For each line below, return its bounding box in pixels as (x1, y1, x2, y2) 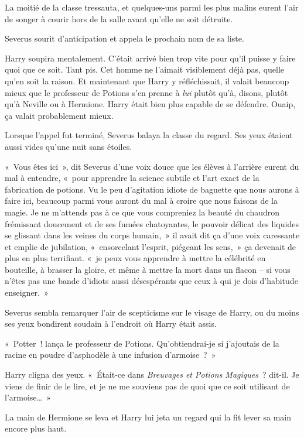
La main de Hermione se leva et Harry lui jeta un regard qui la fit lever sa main (5, 410, 291, 423)
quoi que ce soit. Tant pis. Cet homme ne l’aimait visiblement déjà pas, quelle (5, 63, 285, 76)
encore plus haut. (5, 422, 67, 434)
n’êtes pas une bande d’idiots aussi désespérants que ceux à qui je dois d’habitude (5, 275, 298, 287)
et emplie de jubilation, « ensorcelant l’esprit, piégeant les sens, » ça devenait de (5, 240, 296, 252)
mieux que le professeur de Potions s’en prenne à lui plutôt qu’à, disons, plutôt (5, 86, 288, 98)
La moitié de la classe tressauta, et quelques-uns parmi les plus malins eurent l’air (5, 1, 299, 13)
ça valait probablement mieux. (5, 109, 114, 121)
